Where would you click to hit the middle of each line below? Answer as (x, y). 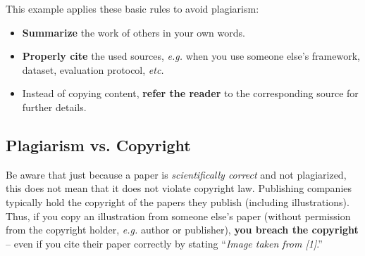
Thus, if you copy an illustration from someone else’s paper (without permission (178, 216)
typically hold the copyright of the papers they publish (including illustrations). (178, 201)
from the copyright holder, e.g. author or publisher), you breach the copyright (182, 230)
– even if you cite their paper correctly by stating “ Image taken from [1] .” (164, 243)
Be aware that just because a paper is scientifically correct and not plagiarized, (176, 174)
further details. (54, 107)
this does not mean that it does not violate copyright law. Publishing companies (179, 188)
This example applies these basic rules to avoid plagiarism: (132, 8)
